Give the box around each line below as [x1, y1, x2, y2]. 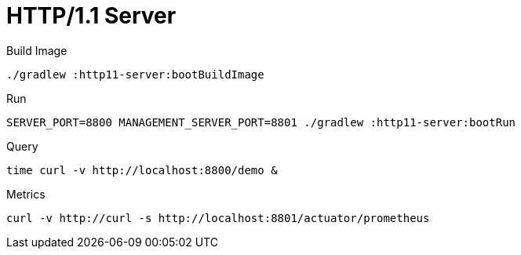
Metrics [6, 187, 46, 201]
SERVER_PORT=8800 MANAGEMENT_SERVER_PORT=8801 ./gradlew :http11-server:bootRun [6, 115, 516, 129]
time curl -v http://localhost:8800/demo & [6, 163, 278, 177]
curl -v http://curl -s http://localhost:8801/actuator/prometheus [6, 211, 430, 224]
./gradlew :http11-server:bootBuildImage [6, 67, 264, 81]
